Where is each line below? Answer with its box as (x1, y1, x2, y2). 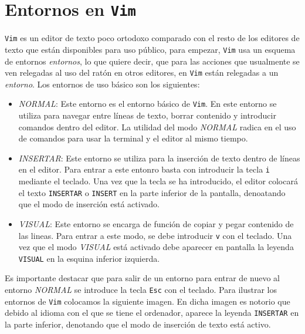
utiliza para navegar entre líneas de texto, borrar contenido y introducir (18, 109, 276, 122)
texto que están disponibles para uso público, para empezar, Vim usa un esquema (5, 43, 296, 55)
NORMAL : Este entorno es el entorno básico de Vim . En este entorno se (18, 97, 277, 110)
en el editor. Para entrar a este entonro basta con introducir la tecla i (18, 163, 270, 176)
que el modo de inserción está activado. (18, 198, 160, 210)
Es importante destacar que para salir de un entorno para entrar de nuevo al (5, 272, 280, 284)
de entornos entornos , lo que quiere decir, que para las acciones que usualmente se (5, 55, 300, 67)
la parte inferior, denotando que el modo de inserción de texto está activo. (5, 318, 271, 330)
